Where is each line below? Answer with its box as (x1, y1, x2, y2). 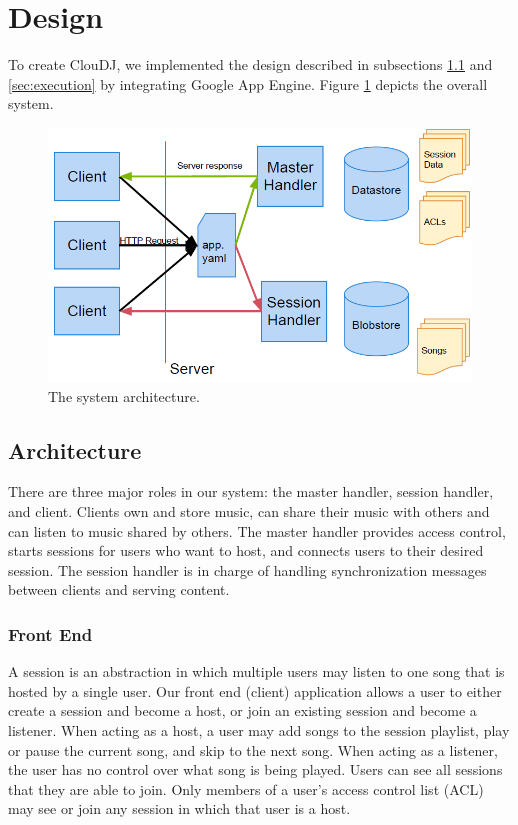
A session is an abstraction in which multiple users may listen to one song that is (8, 661, 505, 682)
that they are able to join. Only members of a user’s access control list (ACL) (8, 778, 484, 799)
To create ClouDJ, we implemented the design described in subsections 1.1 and (8, 54, 493, 75)
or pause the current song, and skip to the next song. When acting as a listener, (8, 739, 498, 760)
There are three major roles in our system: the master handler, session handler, (8, 481, 494, 502)
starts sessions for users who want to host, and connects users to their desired (8, 540, 484, 561)
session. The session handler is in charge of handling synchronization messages (8, 559, 487, 580)
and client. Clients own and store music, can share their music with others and (8, 500, 490, 521)
